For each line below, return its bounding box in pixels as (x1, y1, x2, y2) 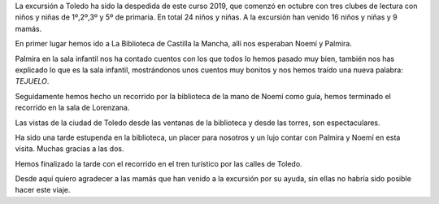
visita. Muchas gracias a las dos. (15, 144, 124, 154)
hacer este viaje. (15, 185, 71, 195)
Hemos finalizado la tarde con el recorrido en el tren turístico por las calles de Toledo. (15, 158, 302, 168)
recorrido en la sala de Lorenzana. (15, 102, 130, 113)
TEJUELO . (15, 76, 50, 86)
